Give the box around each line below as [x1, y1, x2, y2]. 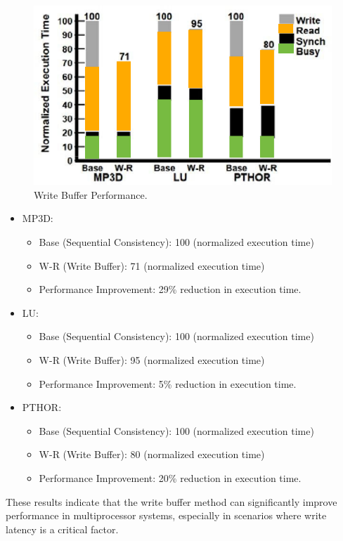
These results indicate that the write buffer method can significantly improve [6, 494, 337, 509]
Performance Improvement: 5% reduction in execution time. [39, 376, 297, 391]
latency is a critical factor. [6, 521, 119, 536]
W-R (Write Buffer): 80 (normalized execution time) [39, 447, 265, 462]
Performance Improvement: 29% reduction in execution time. [39, 282, 302, 296]
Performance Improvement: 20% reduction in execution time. [39, 470, 302, 485]
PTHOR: [22, 400, 62, 415]
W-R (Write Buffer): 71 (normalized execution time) [39, 258, 265, 273]
